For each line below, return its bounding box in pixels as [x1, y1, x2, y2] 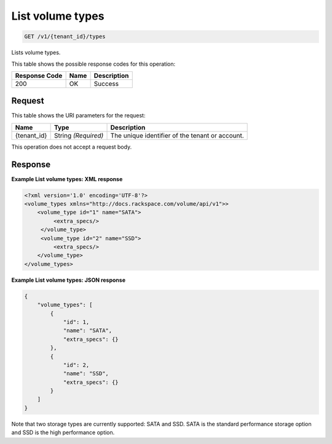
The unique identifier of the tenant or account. [110, 131, 244, 139]
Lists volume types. [11, 49, 61, 56]
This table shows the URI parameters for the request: [11, 112, 146, 119]
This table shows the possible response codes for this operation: [11, 60, 176, 68]
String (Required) [53, 131, 104, 139]
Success [93, 79, 119, 88]
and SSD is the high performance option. [11, 429, 115, 436]
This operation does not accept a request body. [11, 143, 132, 150]
